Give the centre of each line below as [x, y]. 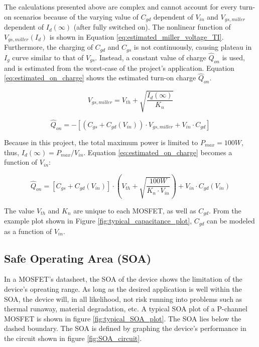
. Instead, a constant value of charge [151, 57]
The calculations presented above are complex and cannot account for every [121, 7]
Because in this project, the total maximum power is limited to [101, 142]
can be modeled [231, 221]
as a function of [28, 231]
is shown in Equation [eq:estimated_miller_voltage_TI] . [137, 36]
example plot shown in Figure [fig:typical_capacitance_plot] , [98, 221]
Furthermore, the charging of [48, 47]
